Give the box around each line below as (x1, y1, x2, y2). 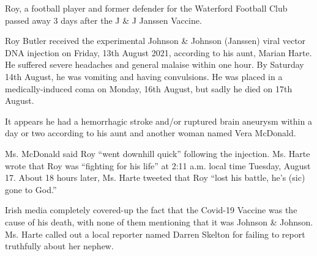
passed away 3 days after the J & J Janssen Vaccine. (5, 13, 202, 26)
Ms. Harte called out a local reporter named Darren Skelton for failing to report (5, 227, 305, 240)
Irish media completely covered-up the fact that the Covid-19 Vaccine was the (5, 203, 297, 216)
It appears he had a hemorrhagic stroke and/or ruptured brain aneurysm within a (5, 114, 312, 127)
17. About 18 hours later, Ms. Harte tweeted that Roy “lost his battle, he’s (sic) (5, 171, 305, 184)
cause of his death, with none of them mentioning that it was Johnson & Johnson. (5, 215, 313, 228)
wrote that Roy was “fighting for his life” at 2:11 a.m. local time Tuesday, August (5, 159, 311, 172)
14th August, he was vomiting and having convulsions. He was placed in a (5, 70, 283, 82)
